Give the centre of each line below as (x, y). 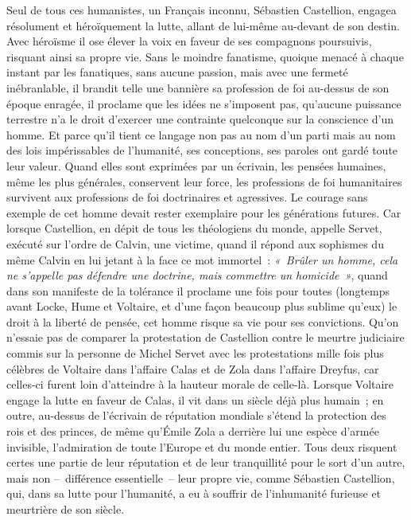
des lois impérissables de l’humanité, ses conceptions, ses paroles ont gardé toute (202, 150)
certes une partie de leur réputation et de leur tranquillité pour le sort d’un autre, (206, 462)
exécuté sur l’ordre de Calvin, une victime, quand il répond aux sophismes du (195, 243)
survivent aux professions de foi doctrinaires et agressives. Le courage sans (187, 197)
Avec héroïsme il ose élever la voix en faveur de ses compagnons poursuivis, (189, 41)
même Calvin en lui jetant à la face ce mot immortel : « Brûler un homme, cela (202, 259)
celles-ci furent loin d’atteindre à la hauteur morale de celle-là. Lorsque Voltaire (200, 384)
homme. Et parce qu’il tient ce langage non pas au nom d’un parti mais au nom (201, 134)
